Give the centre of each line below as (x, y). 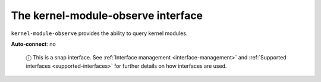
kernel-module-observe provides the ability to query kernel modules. (99, 33)
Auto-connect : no (33, 44)
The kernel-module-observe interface (107, 15)
